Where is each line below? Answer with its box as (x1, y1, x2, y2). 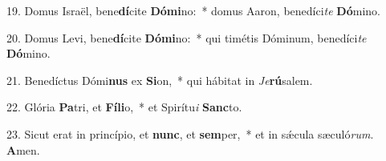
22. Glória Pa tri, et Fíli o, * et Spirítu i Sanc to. (6, 99, 242, 115)
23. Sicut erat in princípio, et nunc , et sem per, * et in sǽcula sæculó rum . (6, 125, 374, 142)
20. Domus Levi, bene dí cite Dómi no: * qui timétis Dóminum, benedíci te (6, 29, 367, 46)
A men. (6, 141, 40, 158)
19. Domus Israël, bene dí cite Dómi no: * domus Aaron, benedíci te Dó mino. (6, 2, 380, 18)
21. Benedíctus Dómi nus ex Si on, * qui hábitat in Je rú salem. (6, 71, 313, 88)
